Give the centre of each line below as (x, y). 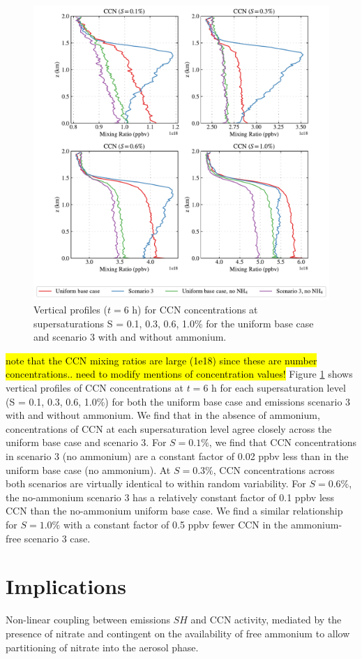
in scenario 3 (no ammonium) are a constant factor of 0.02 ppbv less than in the (177, 456)
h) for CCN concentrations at (195, 310)
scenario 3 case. (57, 538)
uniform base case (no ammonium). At (88, 469)
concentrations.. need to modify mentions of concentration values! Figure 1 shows (179, 374)
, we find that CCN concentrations (283, 442)
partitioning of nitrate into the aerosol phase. (102, 647)
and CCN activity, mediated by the (266, 620)
